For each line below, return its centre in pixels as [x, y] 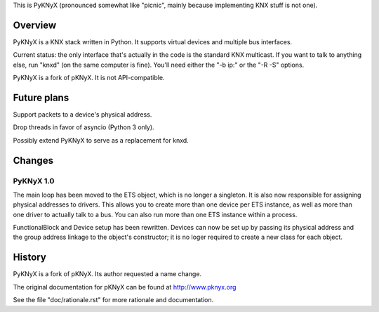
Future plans [41, 97]
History [30, 258]
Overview [35, 25]
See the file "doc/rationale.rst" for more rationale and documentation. [113, 300]
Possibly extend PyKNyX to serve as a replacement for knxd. [101, 140]
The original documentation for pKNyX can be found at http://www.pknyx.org [125, 287]
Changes [33, 161]
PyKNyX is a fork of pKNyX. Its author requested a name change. [107, 274]
